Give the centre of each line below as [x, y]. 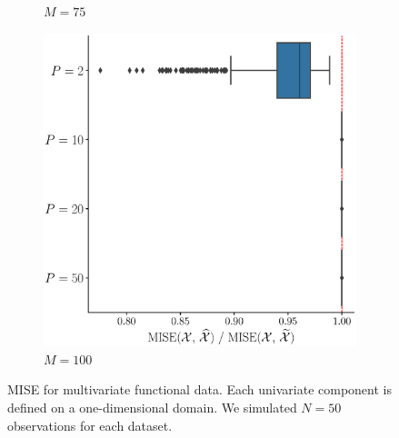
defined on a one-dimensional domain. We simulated [152, 408]
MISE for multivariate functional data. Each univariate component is [199, 389]
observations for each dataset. [90, 425]
